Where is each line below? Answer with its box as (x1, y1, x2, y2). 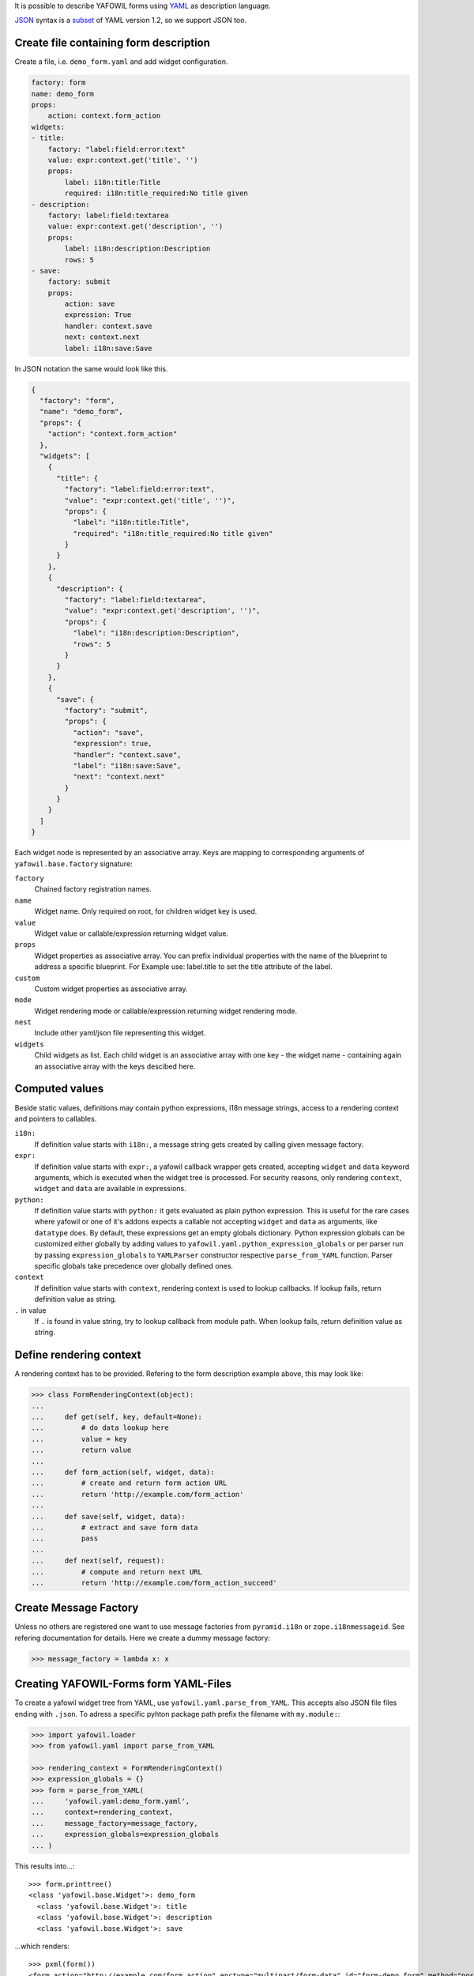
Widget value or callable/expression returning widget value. (34, 929, 229, 938)
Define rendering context (14, 1348, 141, 1362)
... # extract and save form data (31, 1522, 198, 1532)
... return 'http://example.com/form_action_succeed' (31, 1578, 277, 1587)
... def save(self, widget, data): (31, 1512, 186, 1521)
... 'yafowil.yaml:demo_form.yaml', (31, 1797, 190, 1805)
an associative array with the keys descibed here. (34, 1062, 196, 1071)
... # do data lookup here (31, 1424, 169, 1432)
